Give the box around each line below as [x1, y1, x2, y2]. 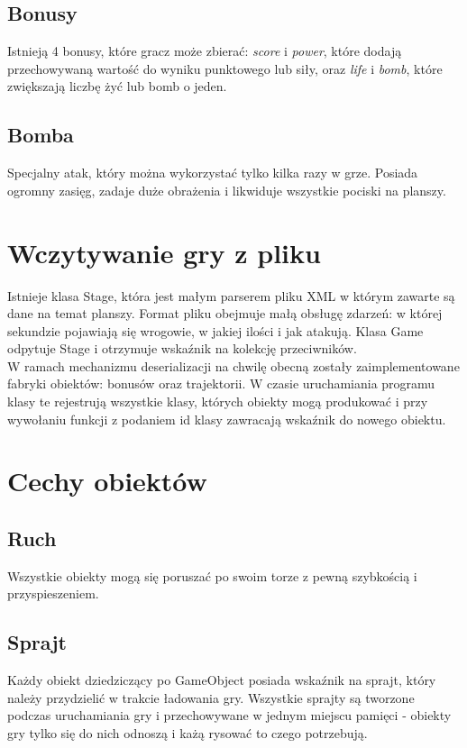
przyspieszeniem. [7, 584, 99, 603]
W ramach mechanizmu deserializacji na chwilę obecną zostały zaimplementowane [7, 356, 460, 375]
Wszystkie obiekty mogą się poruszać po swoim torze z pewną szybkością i [7, 566, 417, 585]
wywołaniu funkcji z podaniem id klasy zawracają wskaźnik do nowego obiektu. [7, 409, 446, 428]
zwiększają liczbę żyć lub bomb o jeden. [7, 77, 227, 96]
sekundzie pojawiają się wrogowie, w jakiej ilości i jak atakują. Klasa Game [7, 321, 424, 340]
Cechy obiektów [7, 462, 207, 499]
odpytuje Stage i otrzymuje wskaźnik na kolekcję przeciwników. [7, 339, 357, 358]
